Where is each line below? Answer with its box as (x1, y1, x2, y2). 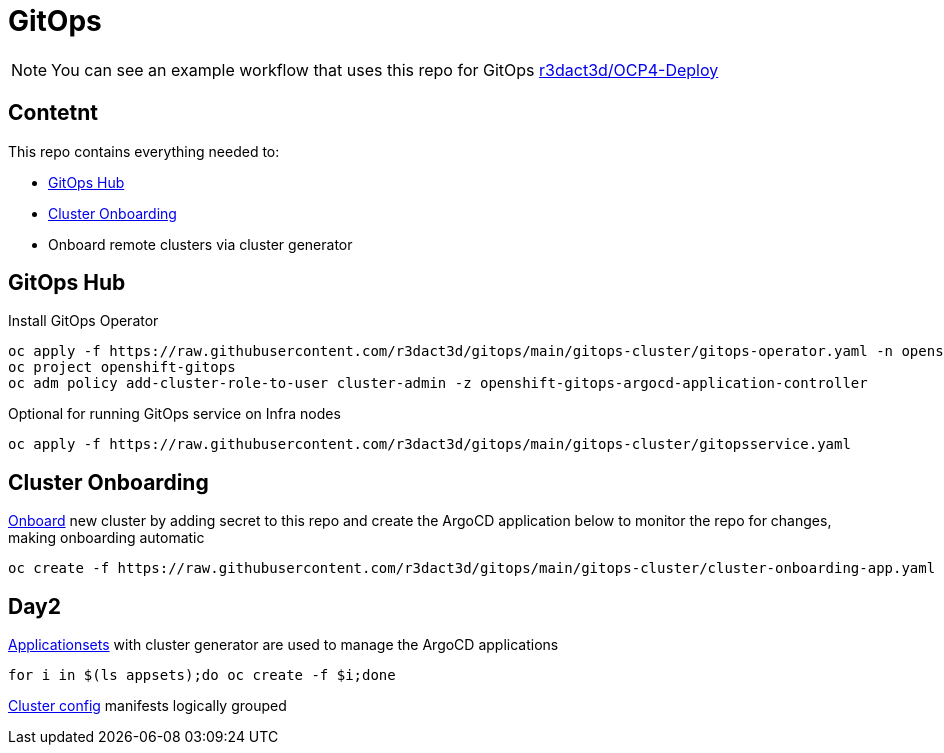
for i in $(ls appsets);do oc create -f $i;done (8, 667, 396, 684)
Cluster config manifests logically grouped (8, 697, 287, 715)
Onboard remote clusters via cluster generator (48, 235, 353, 253)
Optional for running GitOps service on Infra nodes (8, 405, 341, 423)
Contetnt (8, 100, 98, 126)
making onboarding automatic (8, 529, 205, 547)
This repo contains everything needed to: (8, 142, 280, 160)
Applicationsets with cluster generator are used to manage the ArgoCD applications (8, 636, 559, 654)
